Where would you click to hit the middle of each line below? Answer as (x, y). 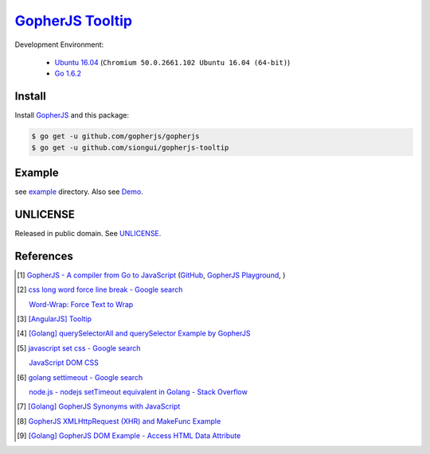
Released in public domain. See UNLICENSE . (88, 234)
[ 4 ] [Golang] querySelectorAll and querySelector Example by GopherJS (134, 333)
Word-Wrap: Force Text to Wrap (81, 304)
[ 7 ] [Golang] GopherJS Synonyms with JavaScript (99, 406)
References (44, 256)
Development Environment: (59, 45)
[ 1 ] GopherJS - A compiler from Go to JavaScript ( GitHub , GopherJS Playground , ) (151, 275)
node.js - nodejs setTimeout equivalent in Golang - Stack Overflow (139, 392)
